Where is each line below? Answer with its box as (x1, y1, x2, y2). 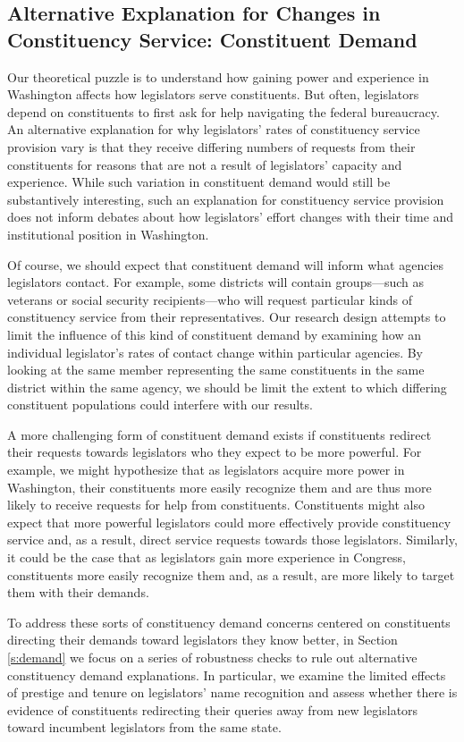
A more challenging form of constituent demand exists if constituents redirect (7, 425, 432, 443)
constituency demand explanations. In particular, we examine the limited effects (7, 665, 446, 684)
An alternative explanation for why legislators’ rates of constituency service (7, 120, 420, 139)
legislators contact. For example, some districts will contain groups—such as (7, 273, 425, 291)
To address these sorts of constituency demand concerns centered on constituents (7, 612, 451, 631)
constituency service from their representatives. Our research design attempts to (7, 308, 446, 326)
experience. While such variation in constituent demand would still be (7, 173, 391, 191)
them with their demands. (7, 583, 149, 602)
